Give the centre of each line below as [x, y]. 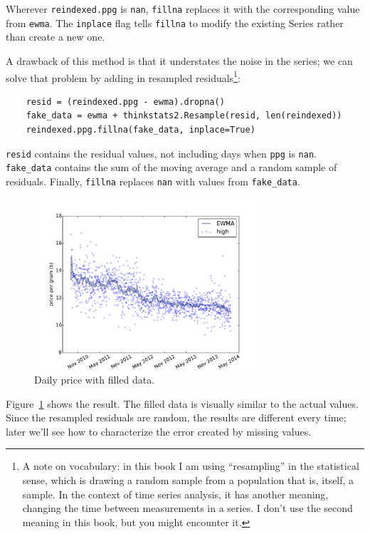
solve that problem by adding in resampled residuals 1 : [123, 76]
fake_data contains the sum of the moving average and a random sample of [171, 167]
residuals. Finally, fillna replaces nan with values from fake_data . [153, 181]
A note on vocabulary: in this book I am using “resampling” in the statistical [191, 466]
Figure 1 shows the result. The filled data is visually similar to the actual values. [182, 403]
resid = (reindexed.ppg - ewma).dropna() [125, 102]
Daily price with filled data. [95, 380]
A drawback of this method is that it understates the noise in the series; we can [179, 60]
